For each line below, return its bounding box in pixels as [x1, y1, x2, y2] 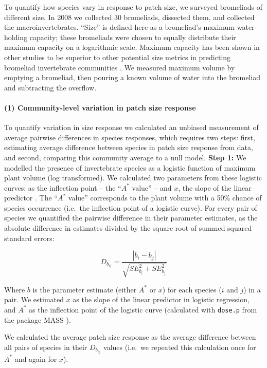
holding [4, 31, 28, 42]
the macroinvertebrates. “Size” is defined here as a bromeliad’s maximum [4, 22, 235, 32]
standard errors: [4, 232, 55, 243]
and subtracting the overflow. [4, 82, 97, 93]
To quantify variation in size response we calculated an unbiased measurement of [4, 122, 259, 133]
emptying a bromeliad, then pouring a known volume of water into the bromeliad [4, 72, 260, 83]
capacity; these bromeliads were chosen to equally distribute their [29, 31, 236, 42]
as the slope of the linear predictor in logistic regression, [73, 294, 250, 305]
